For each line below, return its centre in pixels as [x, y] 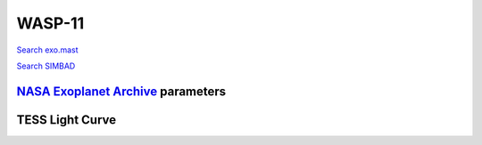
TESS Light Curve [66, 120]
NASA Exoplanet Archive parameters [121, 91]
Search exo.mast [48, 50]
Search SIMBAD [46, 66]
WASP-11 [50, 23]
